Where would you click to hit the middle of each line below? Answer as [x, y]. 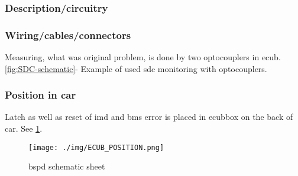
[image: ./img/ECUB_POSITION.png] [96, 147]
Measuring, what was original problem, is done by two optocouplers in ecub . [143, 57]
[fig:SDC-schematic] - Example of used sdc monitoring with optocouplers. [136, 68]
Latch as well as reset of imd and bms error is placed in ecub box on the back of [149, 117]
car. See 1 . [24, 128]
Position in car [41, 95]
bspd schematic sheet [67, 166]
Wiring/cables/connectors [68, 35]
